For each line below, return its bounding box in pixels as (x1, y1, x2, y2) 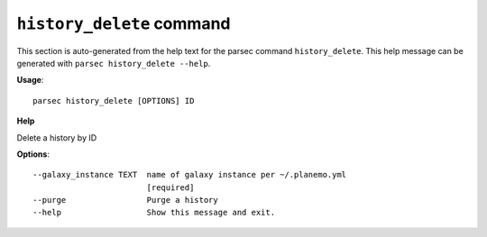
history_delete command (16, 14, 231, 33)
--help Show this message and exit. (32, 207, 275, 218)
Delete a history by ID (16, 132, 97, 143)
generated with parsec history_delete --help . (16, 58, 211, 68)
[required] (146, 182, 195, 193)
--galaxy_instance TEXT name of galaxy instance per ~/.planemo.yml (32, 169, 347, 180)
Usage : (16, 75, 44, 86)
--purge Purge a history (32, 195, 218, 205)
